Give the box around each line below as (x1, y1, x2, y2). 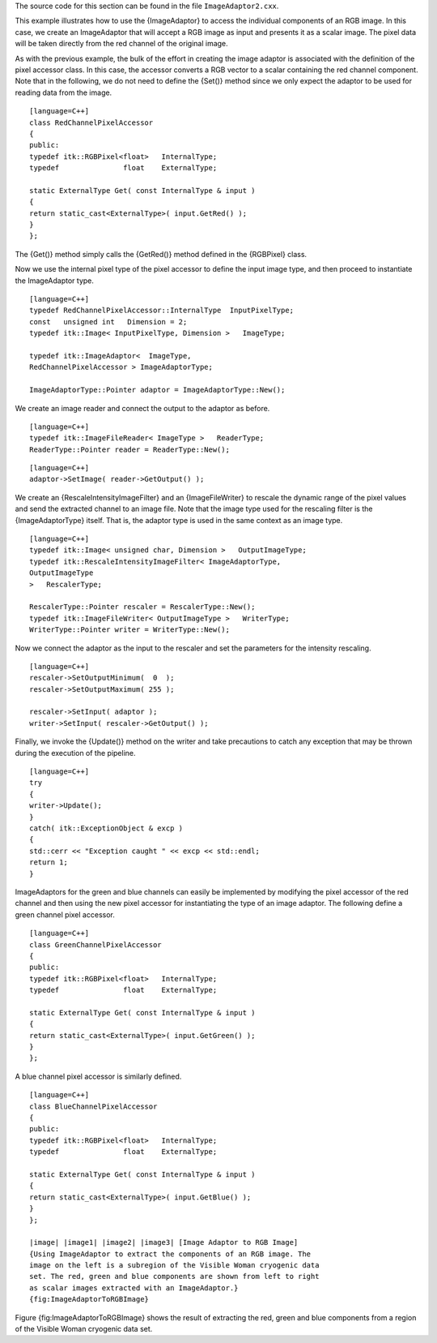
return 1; (29, 858, 68, 867)
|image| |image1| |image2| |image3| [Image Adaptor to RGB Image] (29, 1238, 299, 1247)
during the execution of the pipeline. (15, 748, 137, 757)
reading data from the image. (15, 88, 112, 97)
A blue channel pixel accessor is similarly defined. (15, 1071, 182, 1081)
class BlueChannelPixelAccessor (29, 1101, 158, 1111)
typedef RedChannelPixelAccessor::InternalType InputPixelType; (29, 306, 295, 315)
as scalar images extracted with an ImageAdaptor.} (29, 1283, 239, 1293)
